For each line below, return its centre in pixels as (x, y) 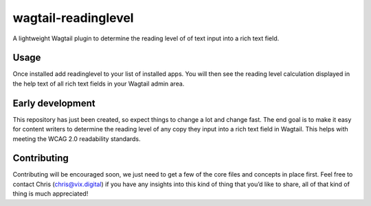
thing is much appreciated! (50, 194)
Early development (54, 103)
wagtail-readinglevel (73, 18)
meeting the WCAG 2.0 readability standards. (77, 139)
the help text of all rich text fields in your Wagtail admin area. (99, 83)
